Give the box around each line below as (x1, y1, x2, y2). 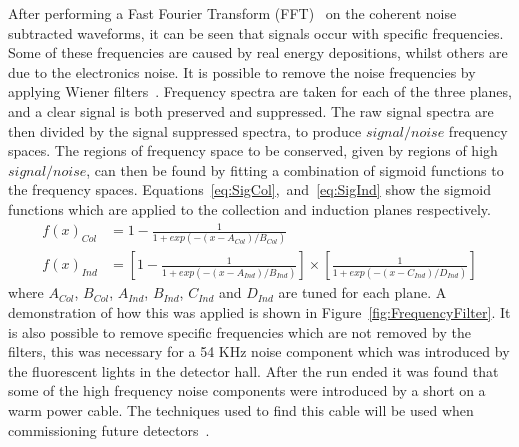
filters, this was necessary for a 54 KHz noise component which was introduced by (8, 341, 510, 362)
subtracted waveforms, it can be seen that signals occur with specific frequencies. (8, 22, 504, 43)
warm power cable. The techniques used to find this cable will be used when (8, 399, 474, 420)
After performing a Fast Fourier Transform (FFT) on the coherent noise (8, 3, 457, 23)
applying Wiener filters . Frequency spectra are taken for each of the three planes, (8, 81, 512, 102)
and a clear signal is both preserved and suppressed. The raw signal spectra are (8, 100, 494, 121)
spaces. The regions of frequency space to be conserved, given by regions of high (8, 140, 498, 161)
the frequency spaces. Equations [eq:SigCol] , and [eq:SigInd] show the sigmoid (8, 179, 491, 200)
